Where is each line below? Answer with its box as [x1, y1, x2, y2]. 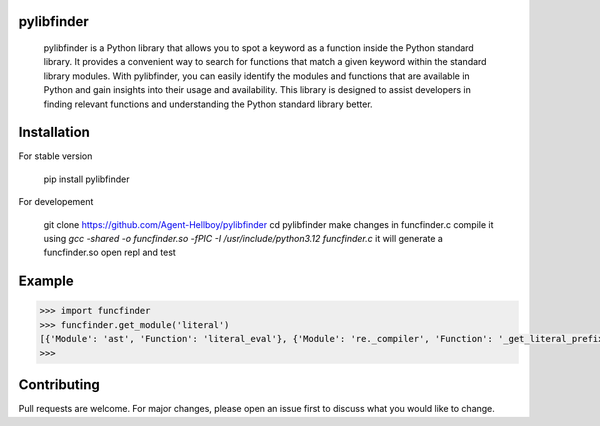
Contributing [18, 376, 100, 394]
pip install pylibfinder [43, 173, 130, 185]
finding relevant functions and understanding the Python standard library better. [43, 98, 374, 110]
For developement [18, 196, 94, 208]
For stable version [18, 150, 93, 162]
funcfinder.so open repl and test [43, 246, 177, 259]
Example [18, 273, 74, 290]
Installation [18, 124, 90, 141]
